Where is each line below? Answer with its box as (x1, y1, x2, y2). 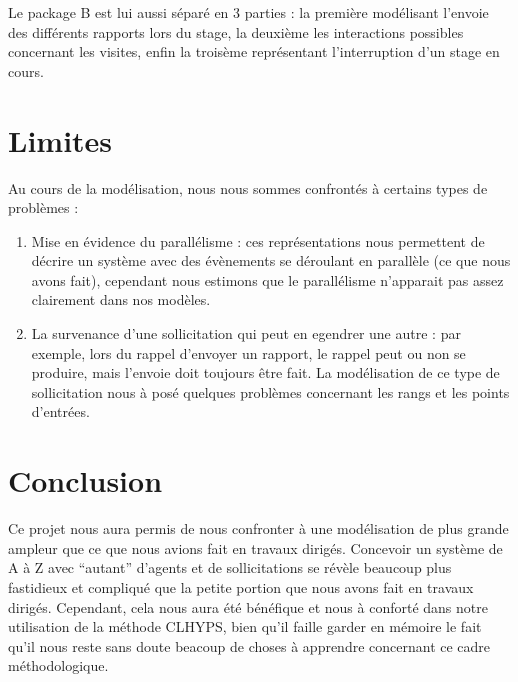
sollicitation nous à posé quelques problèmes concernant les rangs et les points (31, 381, 510, 402)
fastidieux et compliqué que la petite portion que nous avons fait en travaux (8, 576, 474, 597)
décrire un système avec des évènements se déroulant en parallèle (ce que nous (31, 250, 511, 271)
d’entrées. (31, 401, 90, 422)
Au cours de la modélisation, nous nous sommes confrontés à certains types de (8, 177, 488, 198)
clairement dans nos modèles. (31, 289, 211, 310)
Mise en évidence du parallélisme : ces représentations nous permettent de (31, 230, 485, 251)
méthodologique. (8, 655, 109, 676)
